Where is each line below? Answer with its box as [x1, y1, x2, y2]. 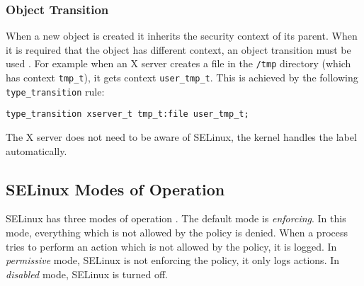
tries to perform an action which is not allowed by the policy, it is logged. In [6, 239, 337, 253]
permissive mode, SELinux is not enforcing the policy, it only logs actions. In [6, 253, 340, 268]
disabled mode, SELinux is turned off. [6, 266, 168, 281]
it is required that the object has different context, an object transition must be [6, 42, 351, 57]
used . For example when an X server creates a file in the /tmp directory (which [6, 56, 351, 71]
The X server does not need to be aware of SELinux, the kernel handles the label [6, 130, 357, 144]
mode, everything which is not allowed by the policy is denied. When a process [6, 225, 348, 240]
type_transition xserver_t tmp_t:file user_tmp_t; [6, 109, 249, 120]
